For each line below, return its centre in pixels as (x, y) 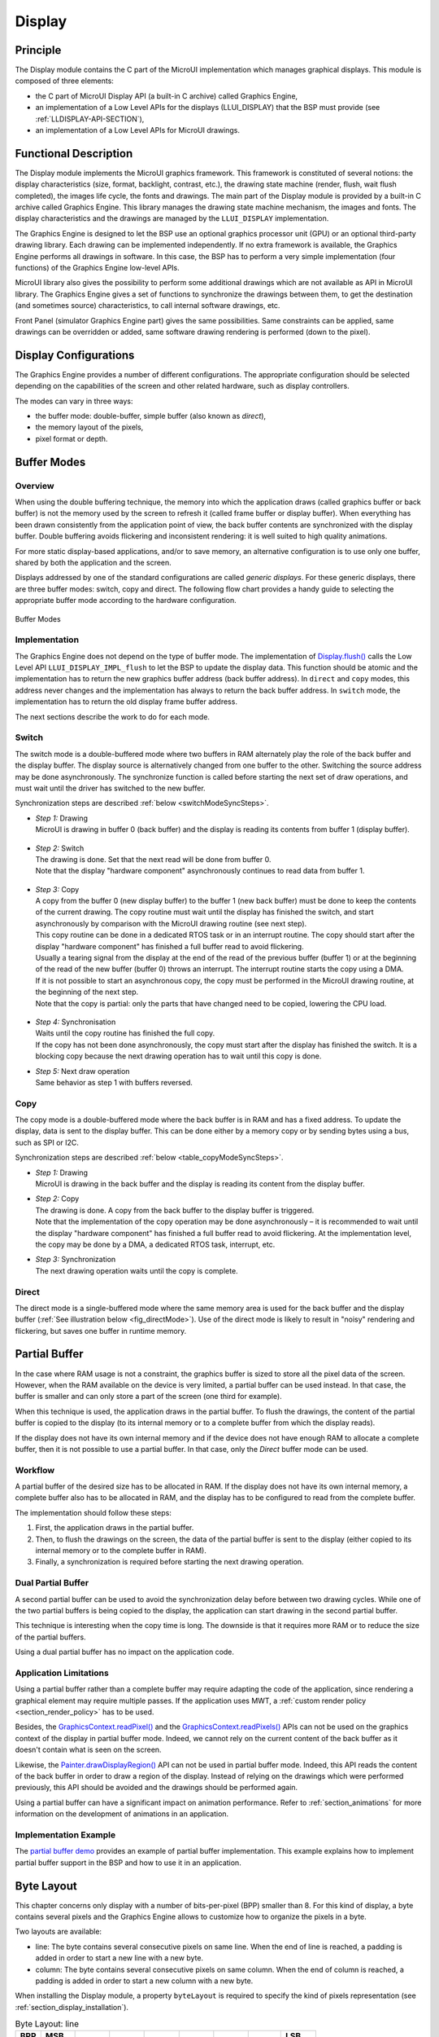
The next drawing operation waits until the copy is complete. (137, 1270)
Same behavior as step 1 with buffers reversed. (114, 1082)
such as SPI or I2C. (47, 1142)
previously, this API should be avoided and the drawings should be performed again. (156, 1788)
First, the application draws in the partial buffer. (115, 1528)
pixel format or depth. (72, 438)
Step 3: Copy (57, 889)
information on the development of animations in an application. (122, 1814)
